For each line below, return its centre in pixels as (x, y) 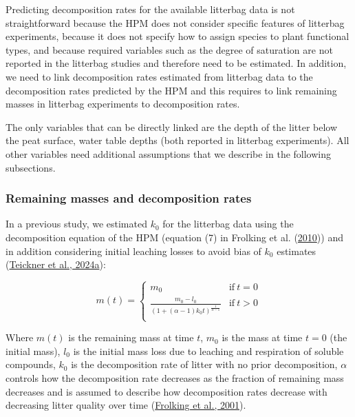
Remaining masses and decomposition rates (129, 198)
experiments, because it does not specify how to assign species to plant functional (177, 36)
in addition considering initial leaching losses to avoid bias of (133, 251)
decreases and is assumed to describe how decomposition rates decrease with (166, 391)
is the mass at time (262, 337)
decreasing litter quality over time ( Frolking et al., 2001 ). (126, 405)
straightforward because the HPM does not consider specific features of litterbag (175, 22)
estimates (297, 251)
